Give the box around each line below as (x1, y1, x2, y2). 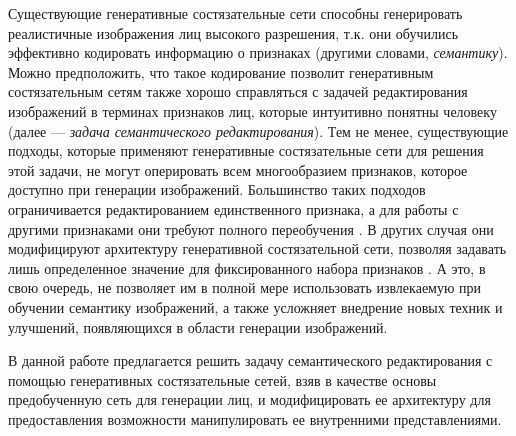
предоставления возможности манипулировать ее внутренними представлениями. (8, 408, 502, 429)
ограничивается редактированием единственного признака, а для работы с (8, 198, 459, 219)
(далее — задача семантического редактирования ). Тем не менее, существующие (8, 120, 509, 141)
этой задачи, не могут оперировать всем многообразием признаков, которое (8, 159, 468, 180)
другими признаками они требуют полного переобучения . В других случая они (8, 218, 494, 239)
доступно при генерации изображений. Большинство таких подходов (8, 179, 426, 200)
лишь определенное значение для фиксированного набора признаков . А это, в (8, 257, 486, 278)
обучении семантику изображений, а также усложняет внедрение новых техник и (8, 296, 503, 317)
